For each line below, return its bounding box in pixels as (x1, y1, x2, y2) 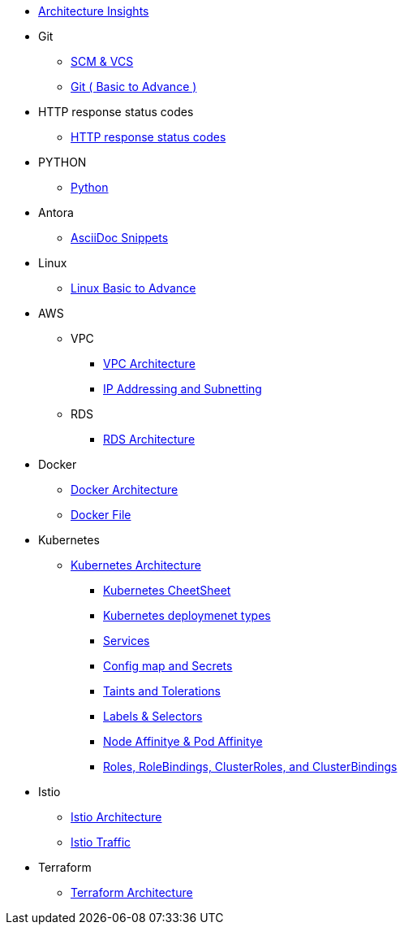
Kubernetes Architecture (71, 558, 201, 572)
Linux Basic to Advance (71, 281, 196, 295)
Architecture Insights (38, 4, 149, 18)
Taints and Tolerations (103, 684, 221, 698)
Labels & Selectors (103, 709, 203, 723)
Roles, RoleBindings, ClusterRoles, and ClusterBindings (103, 760, 398, 773)
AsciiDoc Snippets (71, 231, 169, 245)
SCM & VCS (71, 54, 134, 68)
